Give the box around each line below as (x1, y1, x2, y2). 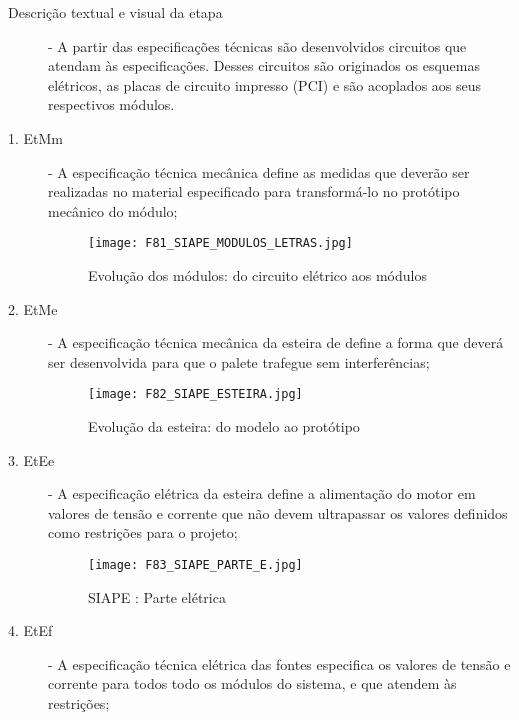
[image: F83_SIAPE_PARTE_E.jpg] (88, 558, 303, 572)
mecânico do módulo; (48, 200, 178, 221)
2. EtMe (8, 298, 58, 319)
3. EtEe (8, 449, 55, 470)
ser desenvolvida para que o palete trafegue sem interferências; (48, 351, 430, 372)
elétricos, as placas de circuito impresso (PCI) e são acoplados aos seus (48, 74, 482, 95)
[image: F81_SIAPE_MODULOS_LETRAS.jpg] (88, 236, 353, 251)
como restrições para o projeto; (48, 522, 238, 543)
